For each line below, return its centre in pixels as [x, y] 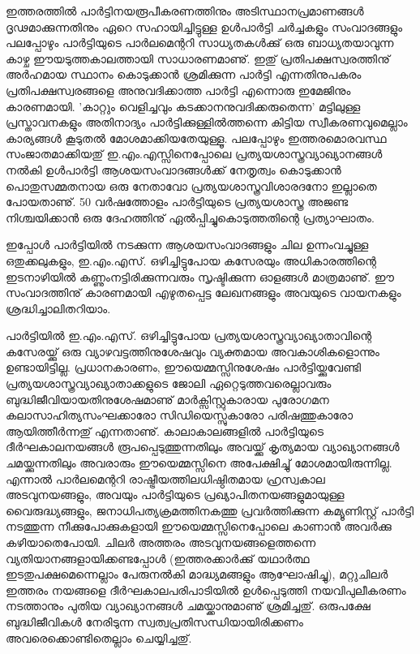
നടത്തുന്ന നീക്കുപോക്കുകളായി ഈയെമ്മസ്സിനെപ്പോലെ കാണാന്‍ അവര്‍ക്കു [199, 526]
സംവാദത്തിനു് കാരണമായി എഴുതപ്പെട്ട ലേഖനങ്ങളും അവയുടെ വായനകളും [204, 293]
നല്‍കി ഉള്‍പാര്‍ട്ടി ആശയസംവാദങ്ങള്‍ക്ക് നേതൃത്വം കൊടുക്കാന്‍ [174, 169]
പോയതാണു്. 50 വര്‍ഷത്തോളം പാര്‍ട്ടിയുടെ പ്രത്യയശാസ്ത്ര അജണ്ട [177, 202]
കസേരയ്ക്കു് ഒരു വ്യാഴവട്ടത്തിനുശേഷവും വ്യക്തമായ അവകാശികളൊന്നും [193, 351]
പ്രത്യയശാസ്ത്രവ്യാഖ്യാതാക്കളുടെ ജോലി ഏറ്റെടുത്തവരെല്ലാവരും [169, 383]
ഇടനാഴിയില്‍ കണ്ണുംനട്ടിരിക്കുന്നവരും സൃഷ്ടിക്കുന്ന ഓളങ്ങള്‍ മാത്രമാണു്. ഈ [200, 276]
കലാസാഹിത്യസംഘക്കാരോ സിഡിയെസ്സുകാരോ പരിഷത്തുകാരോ [179, 415]
